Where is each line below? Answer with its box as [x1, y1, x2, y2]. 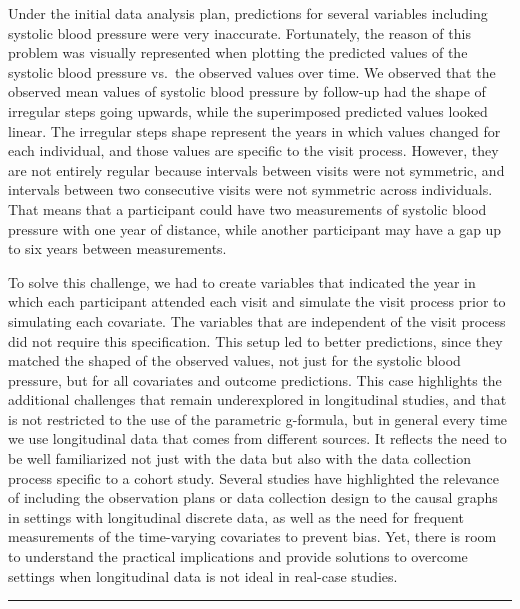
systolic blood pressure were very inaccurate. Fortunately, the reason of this [8, 22, 471, 43]
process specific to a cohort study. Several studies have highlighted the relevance [8, 467, 499, 488]
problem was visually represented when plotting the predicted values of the [8, 42, 468, 63]
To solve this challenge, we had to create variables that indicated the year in [8, 271, 476, 292]
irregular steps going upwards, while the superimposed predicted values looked [8, 100, 488, 121]
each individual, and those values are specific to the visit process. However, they [8, 140, 499, 161]
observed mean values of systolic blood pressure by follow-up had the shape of [8, 81, 486, 102]
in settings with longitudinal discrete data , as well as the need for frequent [8, 506, 464, 527]
